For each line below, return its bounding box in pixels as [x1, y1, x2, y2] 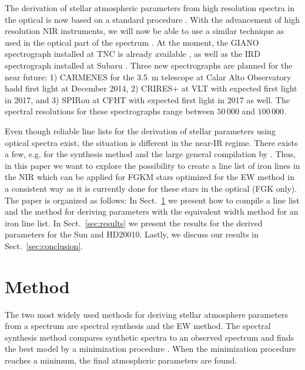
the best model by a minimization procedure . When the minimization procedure [5, 342, 296, 355]
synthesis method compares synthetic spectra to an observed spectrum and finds [5, 331, 294, 343]
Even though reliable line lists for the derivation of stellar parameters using [5, 124, 276, 137]
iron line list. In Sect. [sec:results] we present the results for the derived [5, 216, 263, 229]
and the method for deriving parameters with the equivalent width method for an [5, 205, 299, 218]
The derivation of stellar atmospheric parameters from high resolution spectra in [5, 2, 295, 13]
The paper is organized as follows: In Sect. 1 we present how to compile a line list [5, 194, 300, 206]
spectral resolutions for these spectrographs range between [5, 105, 214, 117]
